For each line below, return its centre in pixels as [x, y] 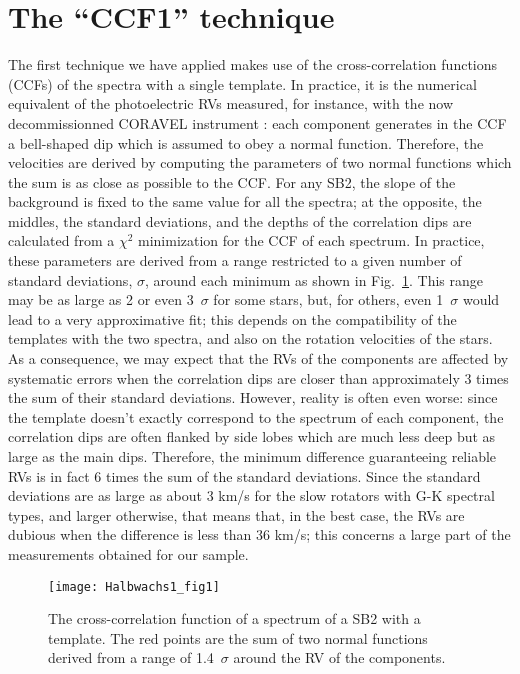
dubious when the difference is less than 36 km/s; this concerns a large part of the [259, 534]
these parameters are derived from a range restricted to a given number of [235, 260]
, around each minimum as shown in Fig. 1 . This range [314, 279]
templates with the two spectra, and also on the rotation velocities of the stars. [250, 338]
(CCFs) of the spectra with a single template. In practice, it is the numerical [242, 83]
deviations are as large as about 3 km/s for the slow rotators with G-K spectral [251, 495]
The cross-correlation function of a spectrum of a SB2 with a [234, 618]
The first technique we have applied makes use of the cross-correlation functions [253, 64]
